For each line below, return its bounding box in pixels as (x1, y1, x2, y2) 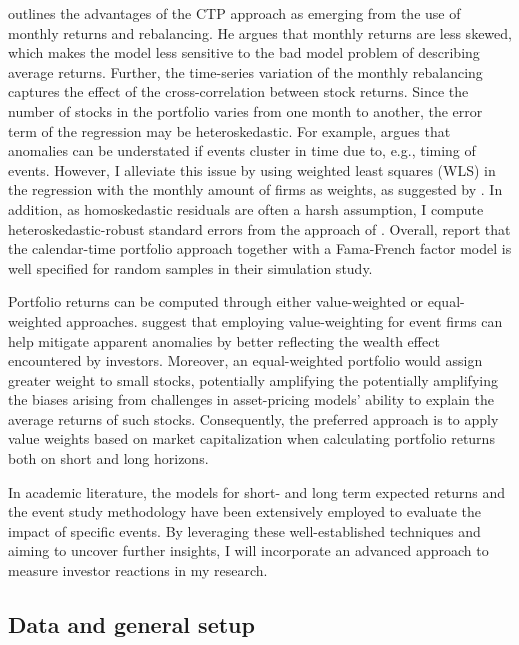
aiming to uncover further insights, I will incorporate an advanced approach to (8, 540, 489, 561)
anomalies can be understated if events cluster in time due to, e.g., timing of (8, 140, 476, 161)
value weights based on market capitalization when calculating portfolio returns (8, 428, 495, 449)
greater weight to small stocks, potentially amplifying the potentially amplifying (8, 369, 498, 390)
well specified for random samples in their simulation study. (8, 257, 373, 278)
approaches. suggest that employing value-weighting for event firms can (66, 310, 503, 331)
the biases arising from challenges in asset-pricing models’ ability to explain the (8, 389, 494, 410)
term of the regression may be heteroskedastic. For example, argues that (8, 120, 451, 141)
